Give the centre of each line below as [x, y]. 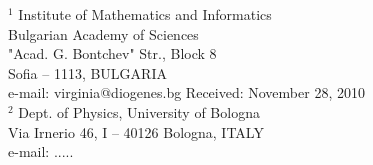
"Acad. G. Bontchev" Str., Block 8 [112, 53]
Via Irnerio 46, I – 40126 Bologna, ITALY [136, 131]
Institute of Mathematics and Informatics [145, 14]
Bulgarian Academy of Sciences [103, 33]
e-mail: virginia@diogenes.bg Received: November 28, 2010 [186, 92]
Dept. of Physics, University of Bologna [139, 111]
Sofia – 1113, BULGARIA [87, 72]
